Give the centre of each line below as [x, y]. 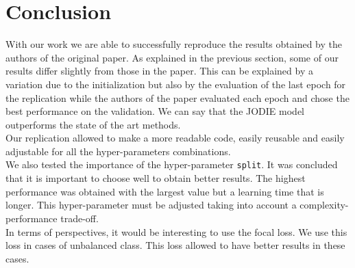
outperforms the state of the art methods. [93, 124]
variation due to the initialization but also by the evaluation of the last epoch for [176, 84]
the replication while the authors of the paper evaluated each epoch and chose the [177, 97]
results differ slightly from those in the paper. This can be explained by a [159, 71]
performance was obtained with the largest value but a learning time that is [165, 191]
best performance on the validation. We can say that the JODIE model [155, 111]
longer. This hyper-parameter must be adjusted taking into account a [151, 205]
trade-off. [79, 218]
